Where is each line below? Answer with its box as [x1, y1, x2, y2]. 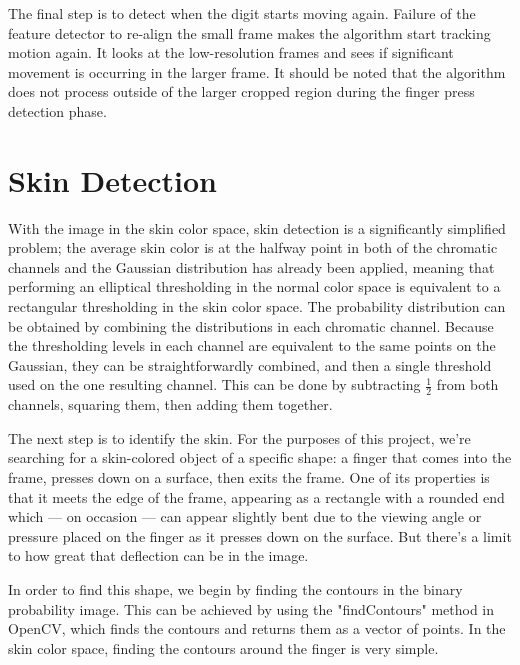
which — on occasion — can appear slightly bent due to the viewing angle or [8, 506, 482, 527]
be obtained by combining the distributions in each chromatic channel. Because [8, 315, 494, 336]
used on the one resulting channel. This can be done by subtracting [8, 374, 421, 395]
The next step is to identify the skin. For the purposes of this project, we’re [8, 427, 471, 448]
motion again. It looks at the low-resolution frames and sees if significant [8, 42, 454, 63]
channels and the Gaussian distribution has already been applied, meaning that [8, 256, 495, 277]
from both [436, 374, 499, 395]
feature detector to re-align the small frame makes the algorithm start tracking [8, 22, 491, 43]
